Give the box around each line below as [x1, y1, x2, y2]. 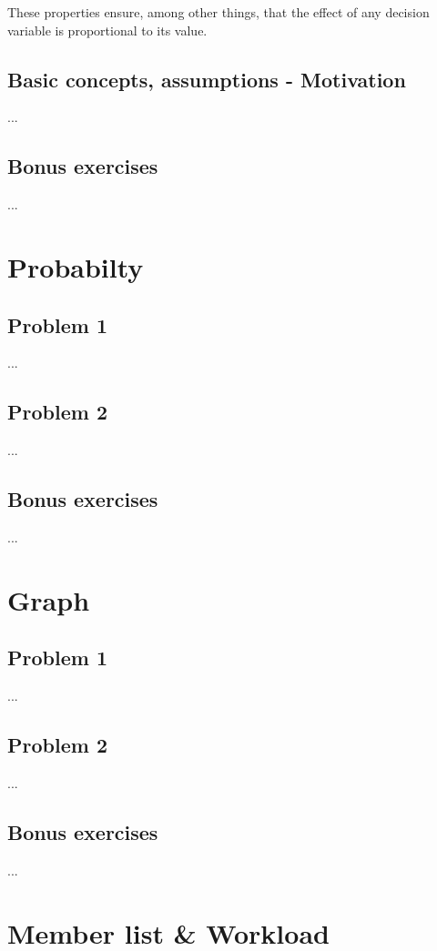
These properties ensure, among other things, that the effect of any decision [7, 3, 430, 21]
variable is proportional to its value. [7, 20, 208, 39]
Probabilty [7, 248, 144, 285]
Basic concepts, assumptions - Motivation [7, 65, 406, 93]
